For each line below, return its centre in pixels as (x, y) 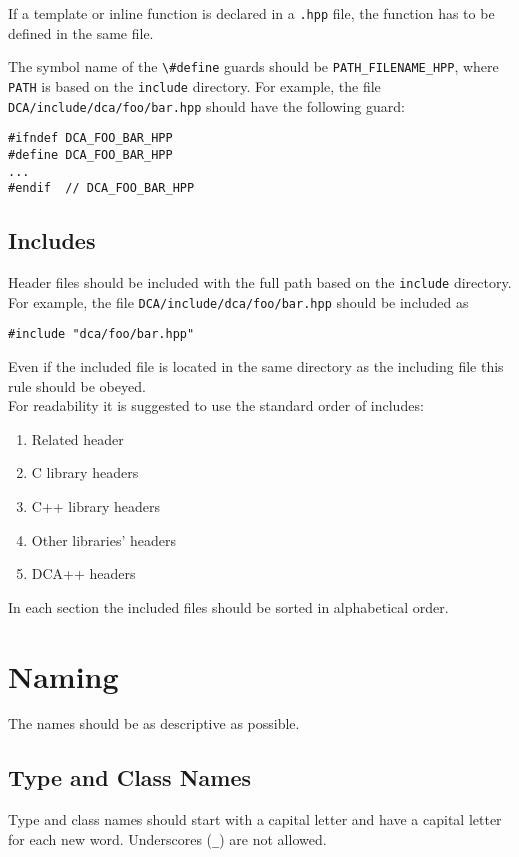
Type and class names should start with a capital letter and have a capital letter (255, 819)
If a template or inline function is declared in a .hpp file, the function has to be (251, 13)
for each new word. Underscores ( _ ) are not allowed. (167, 838)
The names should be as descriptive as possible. (154, 723)
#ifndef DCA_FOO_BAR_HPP (90, 138)
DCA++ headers (83, 573)
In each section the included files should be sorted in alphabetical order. (228, 606)
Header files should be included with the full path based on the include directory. (260, 282)
